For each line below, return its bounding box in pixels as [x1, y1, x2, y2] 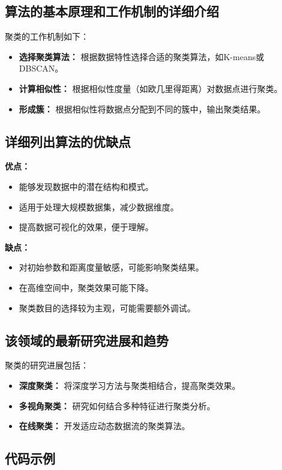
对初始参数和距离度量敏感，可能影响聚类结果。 [19, 261, 204, 273]
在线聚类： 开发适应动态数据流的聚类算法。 [19, 420, 190, 432]
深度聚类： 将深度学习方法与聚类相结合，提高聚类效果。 [19, 379, 241, 391]
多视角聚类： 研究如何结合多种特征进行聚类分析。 [19, 399, 215, 412]
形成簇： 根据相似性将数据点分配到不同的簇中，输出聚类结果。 [19, 102, 266, 115]
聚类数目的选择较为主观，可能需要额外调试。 [19, 301, 196, 314]
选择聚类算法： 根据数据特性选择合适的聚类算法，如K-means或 [19, 50, 265, 63]
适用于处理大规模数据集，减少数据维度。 [19, 200, 179, 213]
